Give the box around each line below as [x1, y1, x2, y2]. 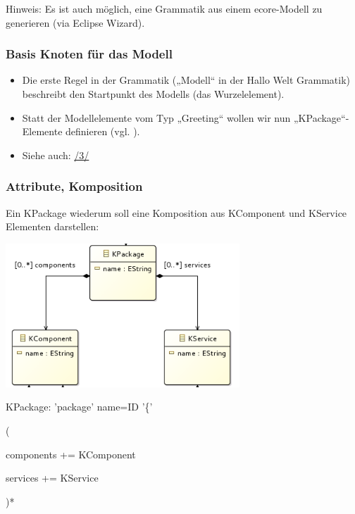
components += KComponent [6, 446, 136, 461]
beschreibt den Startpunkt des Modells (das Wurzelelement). [22, 87, 285, 101]
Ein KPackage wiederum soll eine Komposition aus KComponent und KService [6, 205, 347, 220]
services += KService [6, 470, 99, 485]
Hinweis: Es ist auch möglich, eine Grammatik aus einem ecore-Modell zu [6, 1, 323, 15]
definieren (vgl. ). [66, 124, 140, 139]
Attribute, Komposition [6, 177, 143, 195]
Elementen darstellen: [6, 219, 99, 234]
